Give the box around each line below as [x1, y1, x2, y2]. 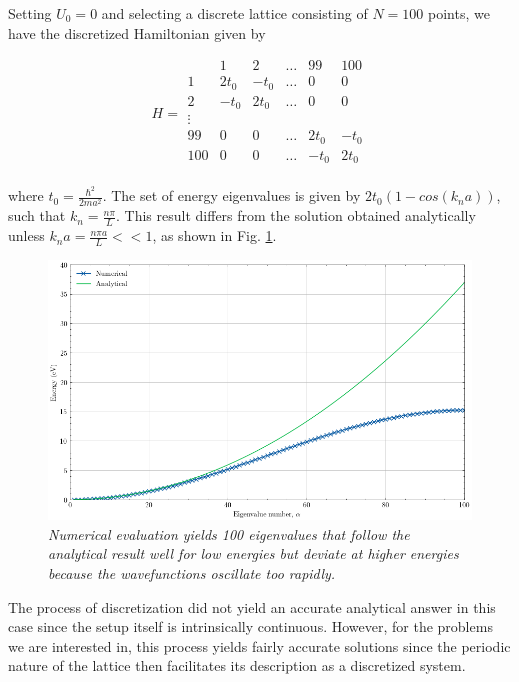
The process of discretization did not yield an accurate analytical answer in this [8, 596, 496, 617]
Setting [8, 3, 52, 23]
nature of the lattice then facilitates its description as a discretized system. [8, 655, 466, 676]
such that [8, 205, 66, 226]
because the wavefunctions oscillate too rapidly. [48, 562, 336, 583]
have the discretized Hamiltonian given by [8, 22, 266, 43]
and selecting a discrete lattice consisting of [101, 3, 368, 23]
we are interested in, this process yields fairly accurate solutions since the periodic [8, 635, 511, 656]
